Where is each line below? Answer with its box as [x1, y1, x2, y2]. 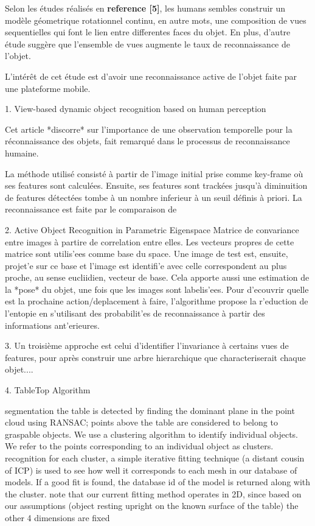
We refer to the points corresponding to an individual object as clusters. [5, 440, 274, 452]
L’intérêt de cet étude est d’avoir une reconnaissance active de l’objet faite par [5, 69, 297, 82]
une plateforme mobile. [5, 82, 91, 94]
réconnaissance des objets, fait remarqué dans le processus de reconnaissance [5, 135, 290, 147]
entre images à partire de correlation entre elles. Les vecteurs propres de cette [5, 235, 294, 248]
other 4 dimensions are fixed [5, 511, 110, 524]
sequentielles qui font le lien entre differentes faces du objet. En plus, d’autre [5, 26, 291, 38]
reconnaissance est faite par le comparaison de [5, 203, 177, 216]
